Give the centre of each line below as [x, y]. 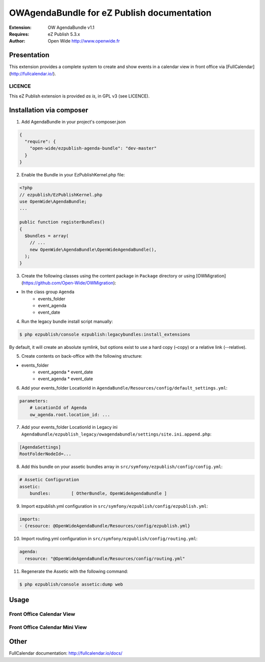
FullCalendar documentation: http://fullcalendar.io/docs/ [66, 653]
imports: [30, 519]
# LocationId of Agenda [58, 408]
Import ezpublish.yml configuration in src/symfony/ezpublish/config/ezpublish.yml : [115, 506]
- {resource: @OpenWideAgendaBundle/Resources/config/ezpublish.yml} [105, 526]
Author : [17, 41]
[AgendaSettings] [40, 447]
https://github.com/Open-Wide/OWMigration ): [69, 283]
